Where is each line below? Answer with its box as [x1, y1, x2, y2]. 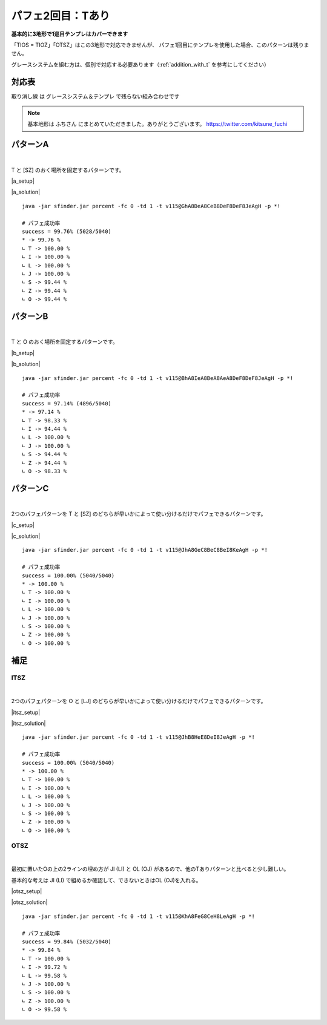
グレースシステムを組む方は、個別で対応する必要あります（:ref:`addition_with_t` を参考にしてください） [11, 61, 269, 68]
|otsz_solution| [11, 899, 48, 906]
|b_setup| [11, 349, 35, 356]
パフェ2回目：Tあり [11, 9, 110, 22]
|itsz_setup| [11, 709, 41, 716]
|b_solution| [11, 361, 41, 368]
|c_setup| [11, 521, 35, 529]
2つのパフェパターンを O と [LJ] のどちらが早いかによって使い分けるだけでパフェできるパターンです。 [11, 698, 266, 705]
